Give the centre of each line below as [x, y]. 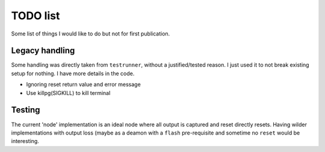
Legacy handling [43, 51]
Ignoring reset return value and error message [83, 85]
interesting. [25, 141]
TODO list [36, 16]
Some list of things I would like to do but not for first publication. [91, 34]
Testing [26, 110]
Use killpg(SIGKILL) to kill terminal [68, 93]
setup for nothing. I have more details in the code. [73, 73]
